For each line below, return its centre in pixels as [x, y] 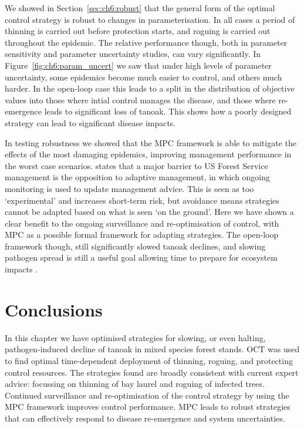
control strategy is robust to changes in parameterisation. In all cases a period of [150, 19]
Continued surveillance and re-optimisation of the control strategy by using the [147, 395]
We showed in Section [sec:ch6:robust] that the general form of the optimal [140, 8]
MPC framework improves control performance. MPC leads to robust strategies [148, 407]
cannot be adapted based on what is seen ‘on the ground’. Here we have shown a [149, 212]
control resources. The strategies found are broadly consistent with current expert [152, 372]
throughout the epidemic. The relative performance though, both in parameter [146, 42]
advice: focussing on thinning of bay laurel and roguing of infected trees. [135, 384]
